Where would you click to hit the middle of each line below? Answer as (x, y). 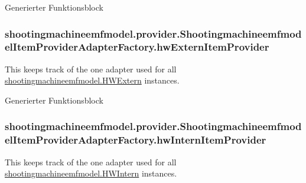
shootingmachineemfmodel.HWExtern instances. (92, 80)
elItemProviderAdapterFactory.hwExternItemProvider (137, 47)
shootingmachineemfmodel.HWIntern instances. (91, 173)
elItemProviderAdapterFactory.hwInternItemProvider (136, 140)
